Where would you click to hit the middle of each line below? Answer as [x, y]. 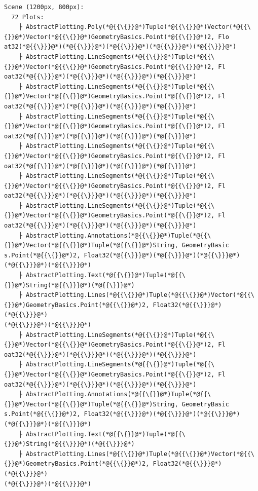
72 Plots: [28, 17]
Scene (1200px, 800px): [44, 7]
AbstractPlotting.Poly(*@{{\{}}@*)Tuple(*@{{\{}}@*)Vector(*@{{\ [138, 27]
